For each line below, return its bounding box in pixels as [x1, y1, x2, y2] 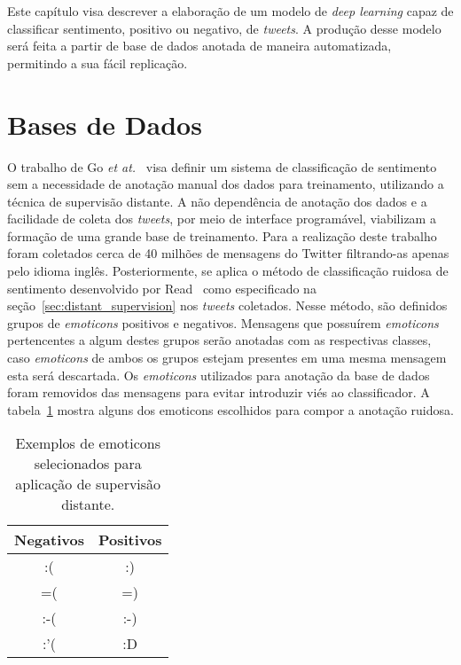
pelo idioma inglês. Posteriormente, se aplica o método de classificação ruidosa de [7, 262, 449, 280]
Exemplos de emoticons [15, 433, 160, 454]
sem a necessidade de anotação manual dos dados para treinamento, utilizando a [7, 175, 444, 193]
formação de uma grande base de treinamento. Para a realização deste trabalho [7, 226, 437, 245]
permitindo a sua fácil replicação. [7, 53, 188, 72]
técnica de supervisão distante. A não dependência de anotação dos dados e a [7, 192, 427, 210]
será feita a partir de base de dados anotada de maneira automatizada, [7, 36, 392, 55]
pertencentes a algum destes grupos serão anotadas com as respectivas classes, [7, 331, 432, 349]
